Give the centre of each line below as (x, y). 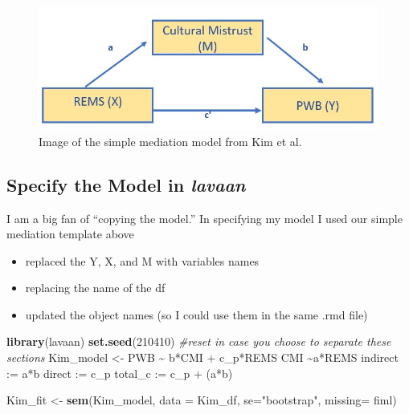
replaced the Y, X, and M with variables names (142, 260)
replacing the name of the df (95, 288)
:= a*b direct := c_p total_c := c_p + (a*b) (120, 373)
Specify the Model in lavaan (126, 184)
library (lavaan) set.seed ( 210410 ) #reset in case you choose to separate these (199, 341)
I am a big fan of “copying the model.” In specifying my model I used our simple (204, 218)
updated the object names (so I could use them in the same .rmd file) (196, 314)
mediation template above (70, 234)
